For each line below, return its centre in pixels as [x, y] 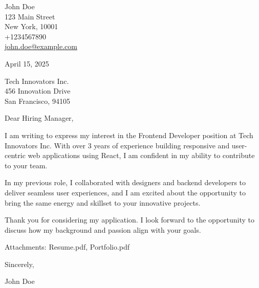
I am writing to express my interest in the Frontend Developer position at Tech [129, 135]
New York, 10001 [31, 26]
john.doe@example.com [41, 46]
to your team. [26, 165]
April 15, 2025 [27, 63]
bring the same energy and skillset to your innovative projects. [103, 202]
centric [15, 155]
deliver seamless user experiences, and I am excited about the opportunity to [125, 192]
